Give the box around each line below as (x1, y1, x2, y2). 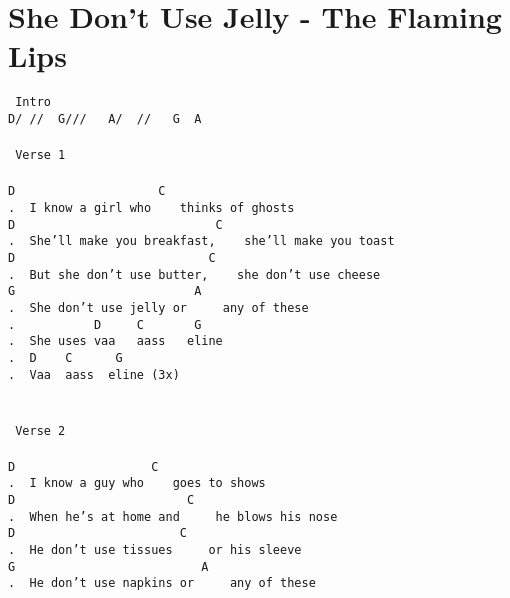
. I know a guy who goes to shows (8, 476, 266, 491)
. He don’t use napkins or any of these (8, 576, 316, 591)
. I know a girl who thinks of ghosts (8, 201, 295, 216)
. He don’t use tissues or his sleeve (8, 543, 302, 558)
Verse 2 (15, 423, 66, 438)
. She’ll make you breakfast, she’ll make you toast (8, 234, 395, 249)
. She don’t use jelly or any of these (8, 301, 309, 316)
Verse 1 (15, 148, 66, 163)
